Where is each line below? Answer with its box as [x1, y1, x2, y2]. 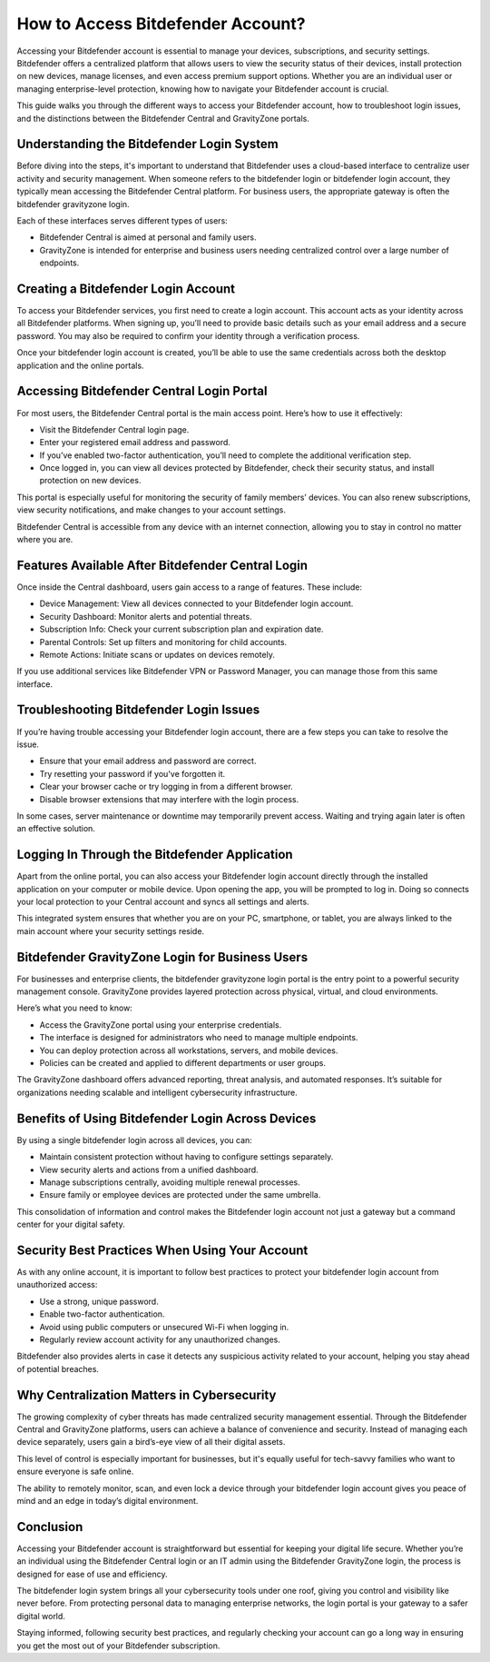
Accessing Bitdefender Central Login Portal [16, 383, 268, 399]
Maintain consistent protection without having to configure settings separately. [39, 1151, 334, 1162]
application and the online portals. [16, 360, 144, 371]
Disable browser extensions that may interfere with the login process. [39, 793, 299, 804]
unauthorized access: [16, 1279, 98, 1290]
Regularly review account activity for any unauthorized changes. [39, 1334, 281, 1345]
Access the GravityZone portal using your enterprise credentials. [39, 1019, 282, 1030]
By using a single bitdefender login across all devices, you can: [16, 1134, 253, 1145]
